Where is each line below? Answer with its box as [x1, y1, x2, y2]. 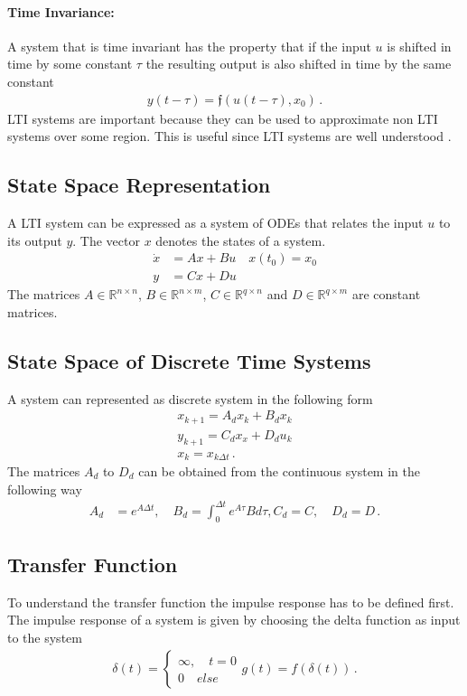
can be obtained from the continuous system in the [138, 462, 420, 481]
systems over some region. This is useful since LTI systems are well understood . [7, 127, 452, 146]
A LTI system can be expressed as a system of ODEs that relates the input [7, 213, 424, 231]
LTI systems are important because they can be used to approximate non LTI [7, 108, 438, 127]
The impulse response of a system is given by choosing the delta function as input [7, 610, 461, 629]
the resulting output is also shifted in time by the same [145, 54, 452, 73]
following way [7, 479, 82, 498]
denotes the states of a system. [155, 230, 326, 249]
